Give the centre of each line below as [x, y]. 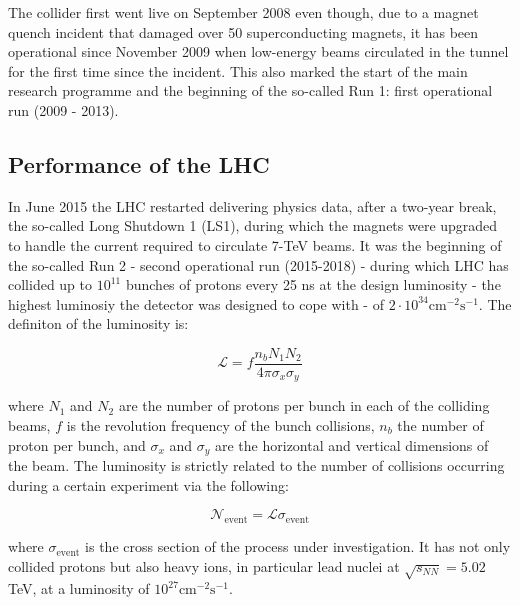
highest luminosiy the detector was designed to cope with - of [196, 303]
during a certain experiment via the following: [148, 484]
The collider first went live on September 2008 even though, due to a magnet [243, 12]
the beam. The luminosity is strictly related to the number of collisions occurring [256, 465]
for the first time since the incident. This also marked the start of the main [238, 70]
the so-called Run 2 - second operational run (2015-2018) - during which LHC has [258, 264]
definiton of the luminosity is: [98, 323]
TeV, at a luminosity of [79, 588]
